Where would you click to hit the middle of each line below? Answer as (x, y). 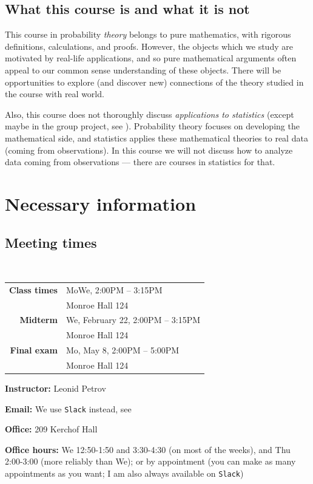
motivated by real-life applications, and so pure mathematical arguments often (151, 58)
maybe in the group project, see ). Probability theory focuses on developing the (152, 126)
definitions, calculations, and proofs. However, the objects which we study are (149, 46)
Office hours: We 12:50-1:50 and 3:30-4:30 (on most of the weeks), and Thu (148, 449)
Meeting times (51, 242)
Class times (33, 289)
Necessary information (101, 203)
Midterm (39, 320)
